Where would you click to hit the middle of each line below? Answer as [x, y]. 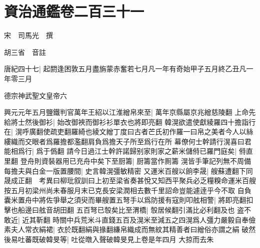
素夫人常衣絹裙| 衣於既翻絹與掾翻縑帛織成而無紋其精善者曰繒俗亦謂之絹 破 [126, 229]
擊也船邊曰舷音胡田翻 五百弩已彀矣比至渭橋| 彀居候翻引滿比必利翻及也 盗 [124, 210]
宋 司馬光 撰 [28, 35]
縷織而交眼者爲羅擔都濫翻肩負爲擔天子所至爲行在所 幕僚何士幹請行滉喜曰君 [128, 141]
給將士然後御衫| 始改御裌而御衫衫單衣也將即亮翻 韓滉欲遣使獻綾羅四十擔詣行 [130, 122]
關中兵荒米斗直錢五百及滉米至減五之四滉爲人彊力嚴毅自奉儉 [158, 219]
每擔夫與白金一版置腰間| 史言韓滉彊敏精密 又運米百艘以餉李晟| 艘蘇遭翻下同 [128, 170]
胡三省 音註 [25, 52]
